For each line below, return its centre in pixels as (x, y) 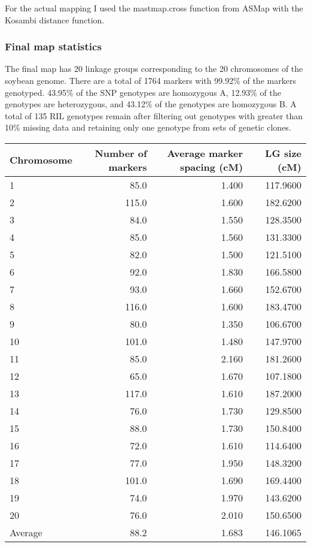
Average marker (205, 153)
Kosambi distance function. (55, 19)
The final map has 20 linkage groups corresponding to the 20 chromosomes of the (154, 69)
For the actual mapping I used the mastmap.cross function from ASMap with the (154, 8)
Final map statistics (53, 46)
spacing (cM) (211, 167)
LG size (283, 153)
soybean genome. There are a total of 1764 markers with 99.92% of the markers (150, 80)
